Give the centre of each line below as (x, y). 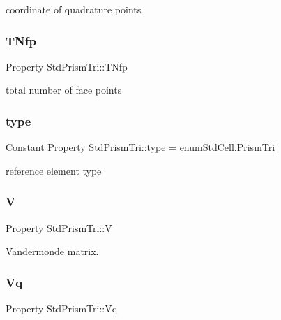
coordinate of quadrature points (74, 9)
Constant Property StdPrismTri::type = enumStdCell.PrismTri (140, 147)
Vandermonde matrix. (52, 251)
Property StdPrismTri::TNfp (67, 66)
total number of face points (64, 90)
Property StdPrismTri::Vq (62, 308)
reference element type (54, 170)
